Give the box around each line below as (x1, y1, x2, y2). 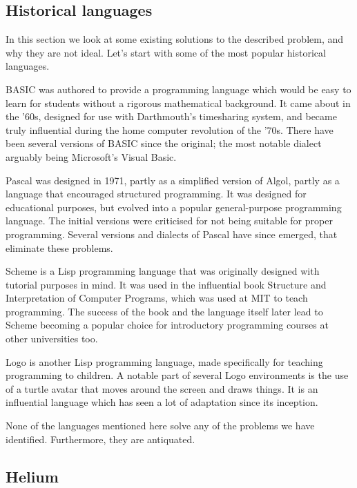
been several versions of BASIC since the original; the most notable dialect (6, 136, 322, 150)
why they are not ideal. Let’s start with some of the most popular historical (6, 45, 326, 59)
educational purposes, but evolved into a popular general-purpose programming (6, 199, 342, 214)
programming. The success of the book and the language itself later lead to (6, 304, 323, 318)
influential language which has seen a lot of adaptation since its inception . (6, 395, 318, 409)
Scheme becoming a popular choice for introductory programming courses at (6, 318, 329, 332)
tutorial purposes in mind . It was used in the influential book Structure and (6, 277, 327, 291)
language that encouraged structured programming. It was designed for (6, 186, 307, 201)
